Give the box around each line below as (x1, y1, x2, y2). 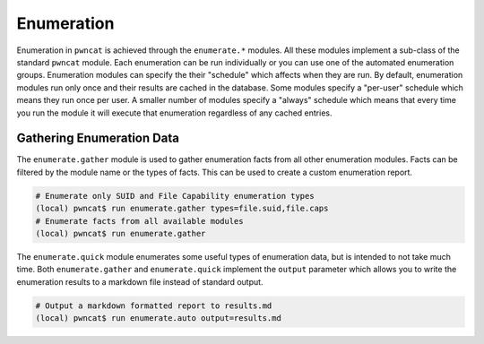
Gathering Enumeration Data (16, 131, 179, 146)
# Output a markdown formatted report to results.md (35, 300, 272, 311)
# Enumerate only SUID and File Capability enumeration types (35, 191, 315, 201)
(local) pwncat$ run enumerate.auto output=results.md (35, 314, 281, 323)
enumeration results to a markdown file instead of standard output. (16, 276, 264, 287)
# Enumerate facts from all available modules (35, 216, 244, 226)
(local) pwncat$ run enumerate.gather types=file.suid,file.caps (35, 203, 329, 214)
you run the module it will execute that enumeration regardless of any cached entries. (16, 107, 333, 118)
